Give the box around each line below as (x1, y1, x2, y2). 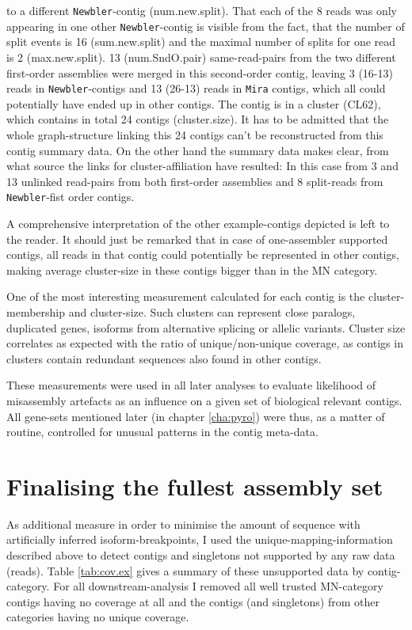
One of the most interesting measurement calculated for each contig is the (6, 288, 365, 305)
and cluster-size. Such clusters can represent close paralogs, (68, 303, 356, 320)
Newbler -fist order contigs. (6, 188, 135, 205)
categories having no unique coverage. (6, 609, 189, 625)
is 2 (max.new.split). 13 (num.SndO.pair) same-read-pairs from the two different (6, 48, 396, 65)
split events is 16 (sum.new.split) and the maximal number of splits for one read (6, 33, 396, 50)
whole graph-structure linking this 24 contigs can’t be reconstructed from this (6, 126, 383, 142)
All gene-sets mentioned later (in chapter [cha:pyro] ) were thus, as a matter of (6, 408, 385, 424)
